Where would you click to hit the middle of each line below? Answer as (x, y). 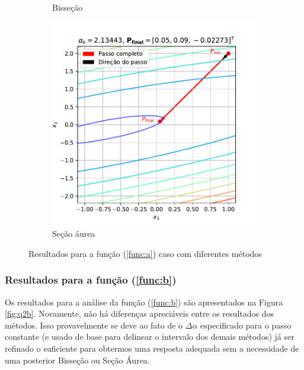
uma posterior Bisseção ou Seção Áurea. (77, 360)
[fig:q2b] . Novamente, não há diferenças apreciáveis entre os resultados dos (140, 313)
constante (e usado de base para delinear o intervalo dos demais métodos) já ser (150, 337)
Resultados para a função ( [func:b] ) (91, 280)
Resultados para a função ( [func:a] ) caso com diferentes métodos (145, 253)
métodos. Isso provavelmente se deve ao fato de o (94, 325)
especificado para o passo (246, 325)
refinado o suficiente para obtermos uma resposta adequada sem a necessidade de (152, 348)
